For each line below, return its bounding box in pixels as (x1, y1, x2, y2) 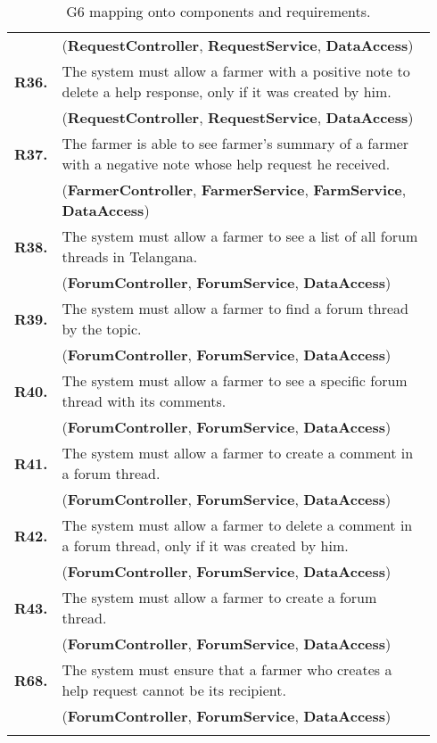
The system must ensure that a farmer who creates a (62, 659, 392, 680)
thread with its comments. (62, 391, 227, 411)
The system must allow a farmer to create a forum (62, 587, 377, 607)
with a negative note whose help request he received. (62, 153, 391, 174)
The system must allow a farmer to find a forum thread (62, 298, 408, 318)
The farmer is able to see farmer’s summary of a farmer (62, 133, 409, 153)
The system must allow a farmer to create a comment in (62, 442, 414, 463)
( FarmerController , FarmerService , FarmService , (62, 179, 407, 200)
